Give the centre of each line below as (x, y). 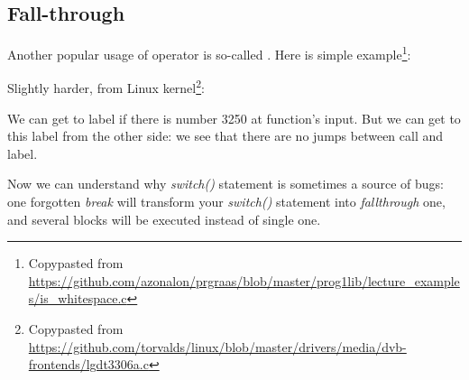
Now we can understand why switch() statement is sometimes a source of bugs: (225, 184)
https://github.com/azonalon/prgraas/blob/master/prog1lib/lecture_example (244, 280)
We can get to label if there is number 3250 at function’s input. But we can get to (234, 118)
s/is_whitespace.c (78, 298)
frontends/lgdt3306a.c (88, 364)
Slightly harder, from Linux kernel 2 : (106, 87)
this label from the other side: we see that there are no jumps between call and (225, 136)
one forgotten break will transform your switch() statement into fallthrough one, (226, 202)
